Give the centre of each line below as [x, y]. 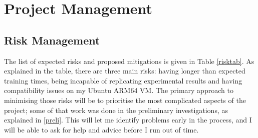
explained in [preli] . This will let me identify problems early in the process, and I [128, 120]
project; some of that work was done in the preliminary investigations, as [116, 110]
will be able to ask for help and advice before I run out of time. [101, 129]
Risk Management [52, 40]
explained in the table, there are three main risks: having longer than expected [125, 71]
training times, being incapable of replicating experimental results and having [123, 80]
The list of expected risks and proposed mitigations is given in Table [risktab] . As [129, 61]
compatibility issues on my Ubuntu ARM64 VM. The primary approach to [119, 90]
